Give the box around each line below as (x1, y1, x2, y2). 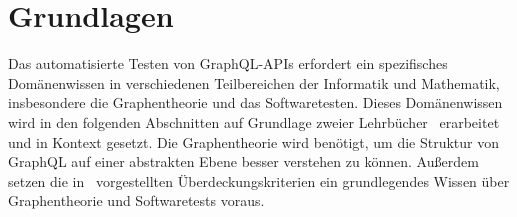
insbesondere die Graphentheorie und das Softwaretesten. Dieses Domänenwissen (8, 92, 503, 113)
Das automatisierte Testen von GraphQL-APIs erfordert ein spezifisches (8, 53, 448, 74)
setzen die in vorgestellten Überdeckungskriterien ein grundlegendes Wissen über (8, 170, 510, 191)
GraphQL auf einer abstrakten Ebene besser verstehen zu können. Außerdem (8, 151, 479, 172)
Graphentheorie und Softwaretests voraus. (8, 190, 265, 211)
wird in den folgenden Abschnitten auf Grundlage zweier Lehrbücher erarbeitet (8, 111, 500, 132)
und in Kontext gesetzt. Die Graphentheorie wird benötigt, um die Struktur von (8, 131, 500, 152)
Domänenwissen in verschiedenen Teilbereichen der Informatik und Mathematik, (8, 72, 500, 93)
